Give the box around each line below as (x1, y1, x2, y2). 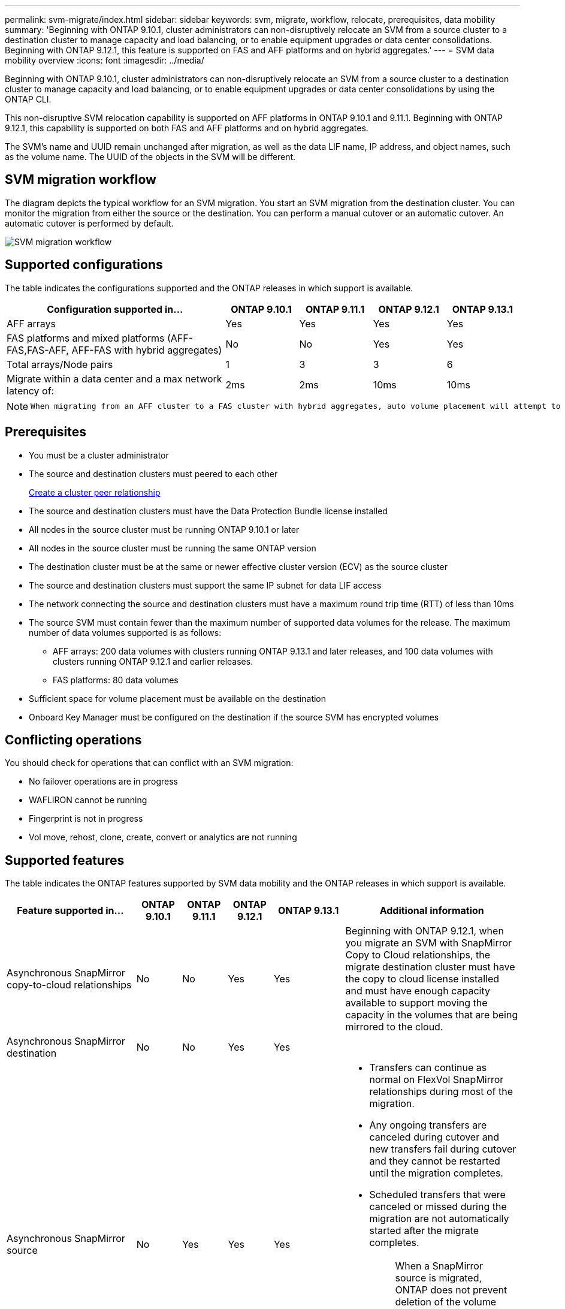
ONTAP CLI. (5, 94, 52, 104)
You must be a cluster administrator (29, 450, 169, 460)
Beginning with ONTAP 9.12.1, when (345, 925, 504, 937)
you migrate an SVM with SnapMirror (345, 937, 512, 949)
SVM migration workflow (5, 172, 156, 188)
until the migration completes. (369, 1167, 503, 1180)
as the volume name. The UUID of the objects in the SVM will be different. (5, 152, 296, 162)
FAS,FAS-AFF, (7, 343, 69, 356)
